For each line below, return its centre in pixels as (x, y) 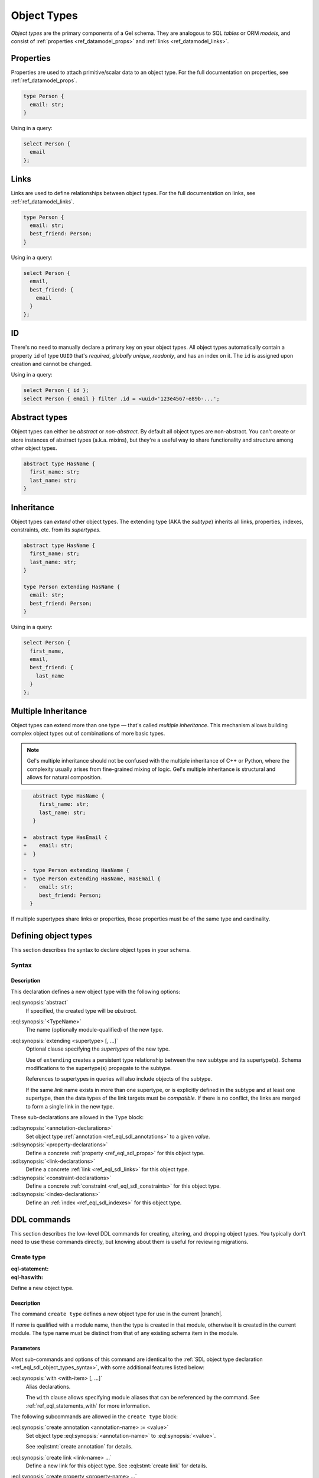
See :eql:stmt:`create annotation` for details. (79, 1447)
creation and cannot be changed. (51, 364)
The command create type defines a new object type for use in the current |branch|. (117, 1314)
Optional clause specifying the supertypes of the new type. (98, 1049)
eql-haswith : (27, 1277)
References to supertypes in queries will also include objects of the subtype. (119, 1079)
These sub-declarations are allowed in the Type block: (77, 1117)
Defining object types (52, 936)
